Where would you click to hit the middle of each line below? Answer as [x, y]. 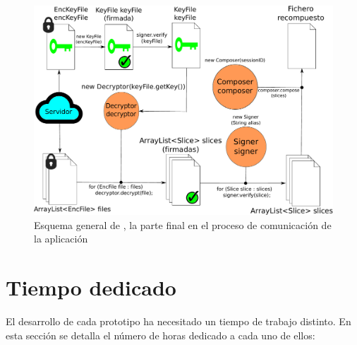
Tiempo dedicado [91, 287]
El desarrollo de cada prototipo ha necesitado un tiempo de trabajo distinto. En [178, 321]
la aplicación [61, 239]
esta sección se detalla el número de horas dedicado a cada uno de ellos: [161, 335]
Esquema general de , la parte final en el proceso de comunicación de [183, 224]
